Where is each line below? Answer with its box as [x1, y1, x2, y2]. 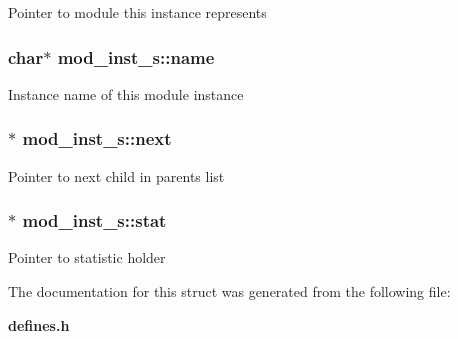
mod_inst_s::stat [22, 208, 167, 233]
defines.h [8, 314, 70, 335]
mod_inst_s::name [57, 44, 215, 69]
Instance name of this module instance [8, 83, 244, 104]
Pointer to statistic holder [8, 247, 166, 268]
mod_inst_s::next [22, 126, 172, 151]
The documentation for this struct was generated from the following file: [8, 281, 451, 302]
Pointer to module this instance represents [8, 2, 267, 22]
